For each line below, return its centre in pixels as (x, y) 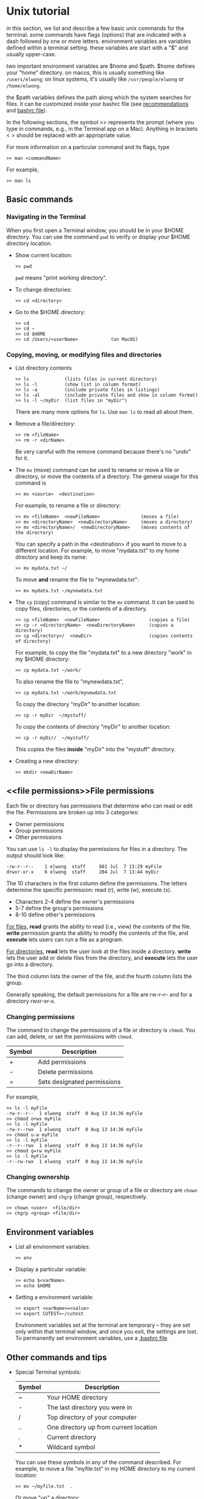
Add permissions (62, 1062)
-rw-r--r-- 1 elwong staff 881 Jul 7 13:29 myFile (84, 866)
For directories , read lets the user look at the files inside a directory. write (99, 951)
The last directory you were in (90, 1407)
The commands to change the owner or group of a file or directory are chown (102, 1190)
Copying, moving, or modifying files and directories (84, 355)
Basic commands (40, 200)
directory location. (29, 243)
